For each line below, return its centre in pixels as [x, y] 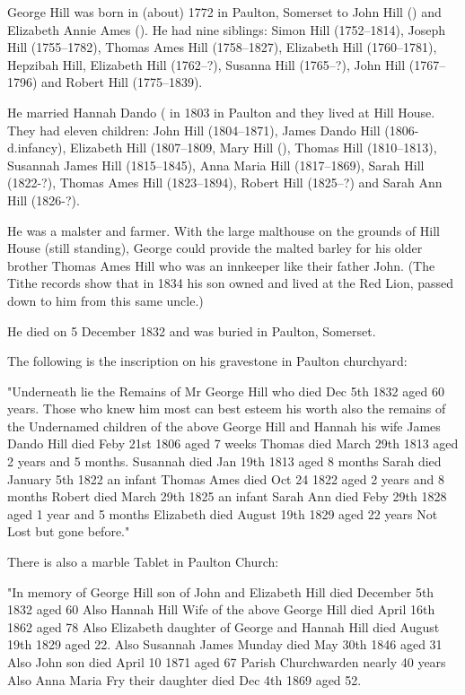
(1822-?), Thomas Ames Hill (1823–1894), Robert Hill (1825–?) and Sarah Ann [225, 182]
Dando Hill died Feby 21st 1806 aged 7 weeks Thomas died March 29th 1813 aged [233, 443]
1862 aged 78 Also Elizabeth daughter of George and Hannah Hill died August [224, 626]
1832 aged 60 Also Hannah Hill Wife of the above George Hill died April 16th [221, 609]
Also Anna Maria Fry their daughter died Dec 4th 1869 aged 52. [184, 679]
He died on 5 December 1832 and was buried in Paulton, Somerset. [192, 330]
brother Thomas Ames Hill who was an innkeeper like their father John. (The [221, 265]
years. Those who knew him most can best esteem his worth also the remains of [227, 408]
